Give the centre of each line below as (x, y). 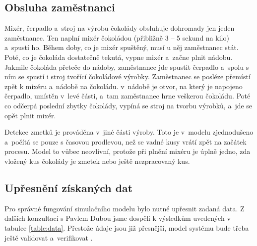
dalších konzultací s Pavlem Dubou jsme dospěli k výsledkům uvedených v (118, 218)
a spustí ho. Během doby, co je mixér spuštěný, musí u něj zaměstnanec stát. (122, 47)
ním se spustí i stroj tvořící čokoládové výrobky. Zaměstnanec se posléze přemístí (128, 76)
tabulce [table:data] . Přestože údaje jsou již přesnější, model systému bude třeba (127, 227)
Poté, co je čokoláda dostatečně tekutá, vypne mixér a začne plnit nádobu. (119, 57)
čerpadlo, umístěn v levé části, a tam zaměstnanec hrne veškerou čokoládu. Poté (128, 96)
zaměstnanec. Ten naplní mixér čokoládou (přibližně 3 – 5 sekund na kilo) (117, 37)
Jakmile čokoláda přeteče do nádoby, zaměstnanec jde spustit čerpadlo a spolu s (127, 67)
